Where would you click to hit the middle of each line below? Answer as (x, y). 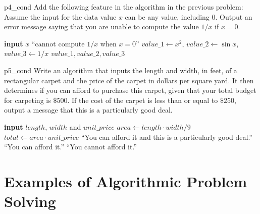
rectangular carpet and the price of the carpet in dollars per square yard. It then (129, 80)
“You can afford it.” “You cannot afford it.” (70, 147)
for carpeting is (28, 100)
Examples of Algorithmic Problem (125, 181)
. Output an (234, 16)
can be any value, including (167, 16)
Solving (30, 201)
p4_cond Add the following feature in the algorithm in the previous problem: (124, 7)
